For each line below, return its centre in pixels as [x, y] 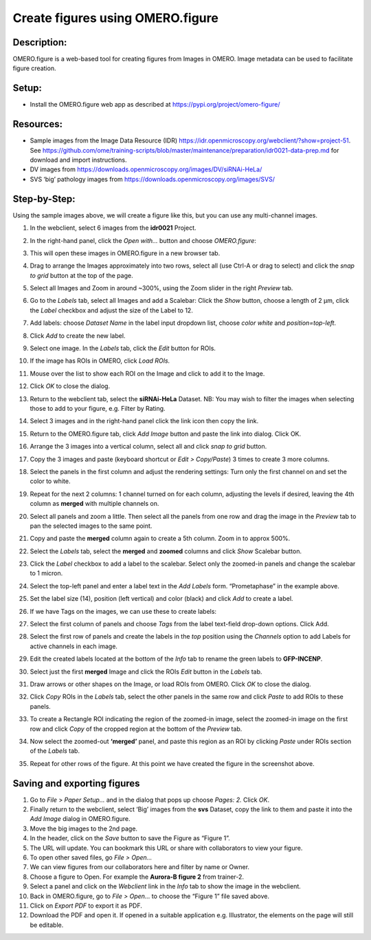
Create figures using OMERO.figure [116, 18]
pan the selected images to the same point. [91, 526]
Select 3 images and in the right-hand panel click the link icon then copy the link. [144, 421]
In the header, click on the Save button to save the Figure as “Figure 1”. [130, 838]
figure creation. [34, 68]
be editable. [47, 925]
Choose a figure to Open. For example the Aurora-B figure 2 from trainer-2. [137, 877]
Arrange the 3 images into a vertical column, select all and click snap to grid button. [148, 447]
